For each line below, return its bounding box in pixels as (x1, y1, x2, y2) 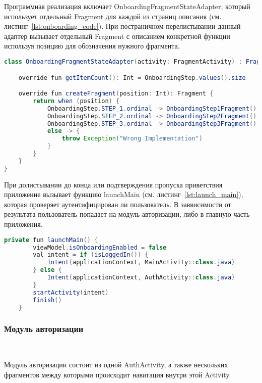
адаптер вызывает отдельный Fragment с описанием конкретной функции (4, 30, 230, 41)
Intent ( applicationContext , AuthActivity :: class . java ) (47, 274, 235, 281)
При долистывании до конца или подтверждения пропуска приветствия (4, 179, 223, 189)
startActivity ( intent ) (33, 289, 109, 296)
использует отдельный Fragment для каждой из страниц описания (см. (4, 11, 222, 21)
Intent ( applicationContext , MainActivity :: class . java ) (47, 259, 235, 266)
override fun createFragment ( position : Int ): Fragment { (18, 90, 214, 98)
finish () (33, 296, 62, 304)
